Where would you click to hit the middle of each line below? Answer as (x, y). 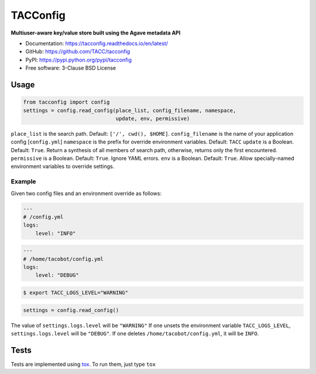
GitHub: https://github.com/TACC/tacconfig (78, 52)
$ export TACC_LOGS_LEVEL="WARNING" (76, 293)
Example (23, 181)
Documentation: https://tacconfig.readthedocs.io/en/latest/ (97, 43)
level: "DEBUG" (57, 275)
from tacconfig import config (66, 102)
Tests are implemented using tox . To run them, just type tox (83, 364)
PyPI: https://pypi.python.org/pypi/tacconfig (78, 60)
